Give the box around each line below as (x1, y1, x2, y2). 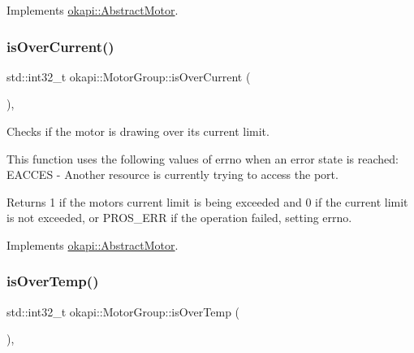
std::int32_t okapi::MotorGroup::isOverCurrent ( (6, 68, 251, 85)
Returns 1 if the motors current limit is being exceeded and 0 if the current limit (6, 193, 408, 210)
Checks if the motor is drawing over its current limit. (6, 123, 270, 139)
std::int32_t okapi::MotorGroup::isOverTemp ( (6, 303, 240, 320)
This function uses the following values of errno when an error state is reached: (6, 150, 399, 167)
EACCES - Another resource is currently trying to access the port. (6, 166, 339, 183)
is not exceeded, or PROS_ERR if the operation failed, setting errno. (6, 209, 352, 226)
